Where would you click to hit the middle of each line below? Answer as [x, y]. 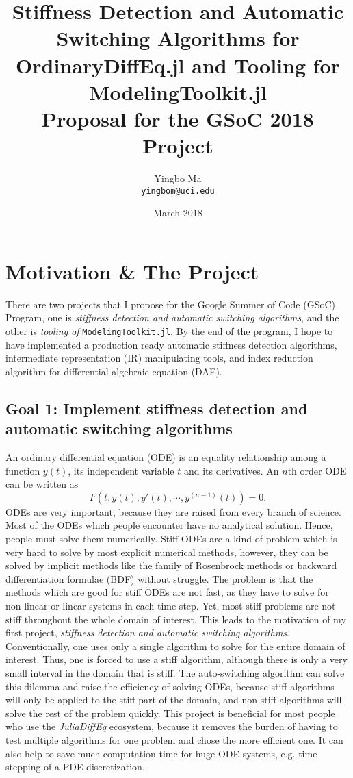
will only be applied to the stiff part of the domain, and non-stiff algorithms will [174, 700]
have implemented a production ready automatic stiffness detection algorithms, [171, 344]
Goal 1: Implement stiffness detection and [157, 408]
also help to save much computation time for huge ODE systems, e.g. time [161, 753]
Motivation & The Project [132, 271]
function [23, 470]
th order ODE [317, 470]
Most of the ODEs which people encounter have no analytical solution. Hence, [169, 525]
